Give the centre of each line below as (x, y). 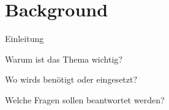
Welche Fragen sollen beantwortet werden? (85, 99)
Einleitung (24, 39)
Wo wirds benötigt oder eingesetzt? (71, 79)
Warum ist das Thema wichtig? (64, 59)
